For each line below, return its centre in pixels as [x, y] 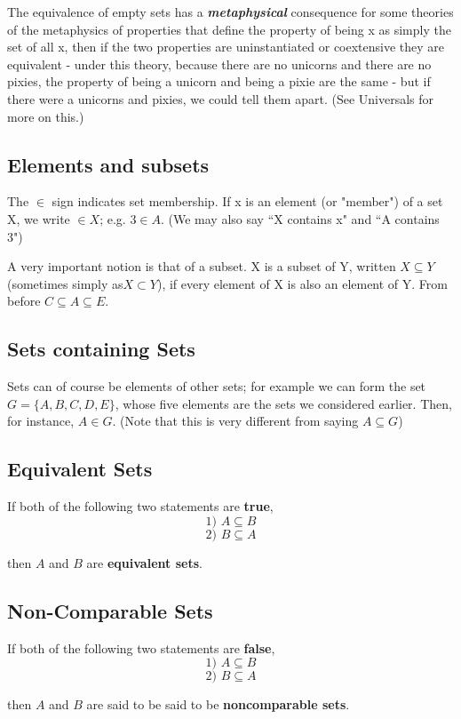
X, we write [39, 218]
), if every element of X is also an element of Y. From [302, 283]
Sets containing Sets [101, 349]
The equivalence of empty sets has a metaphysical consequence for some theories [230, 12]
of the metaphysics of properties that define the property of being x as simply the [229, 29]
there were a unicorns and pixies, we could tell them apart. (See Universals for [221, 98]
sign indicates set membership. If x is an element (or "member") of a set [247, 201]
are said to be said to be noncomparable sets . [218, 704]
